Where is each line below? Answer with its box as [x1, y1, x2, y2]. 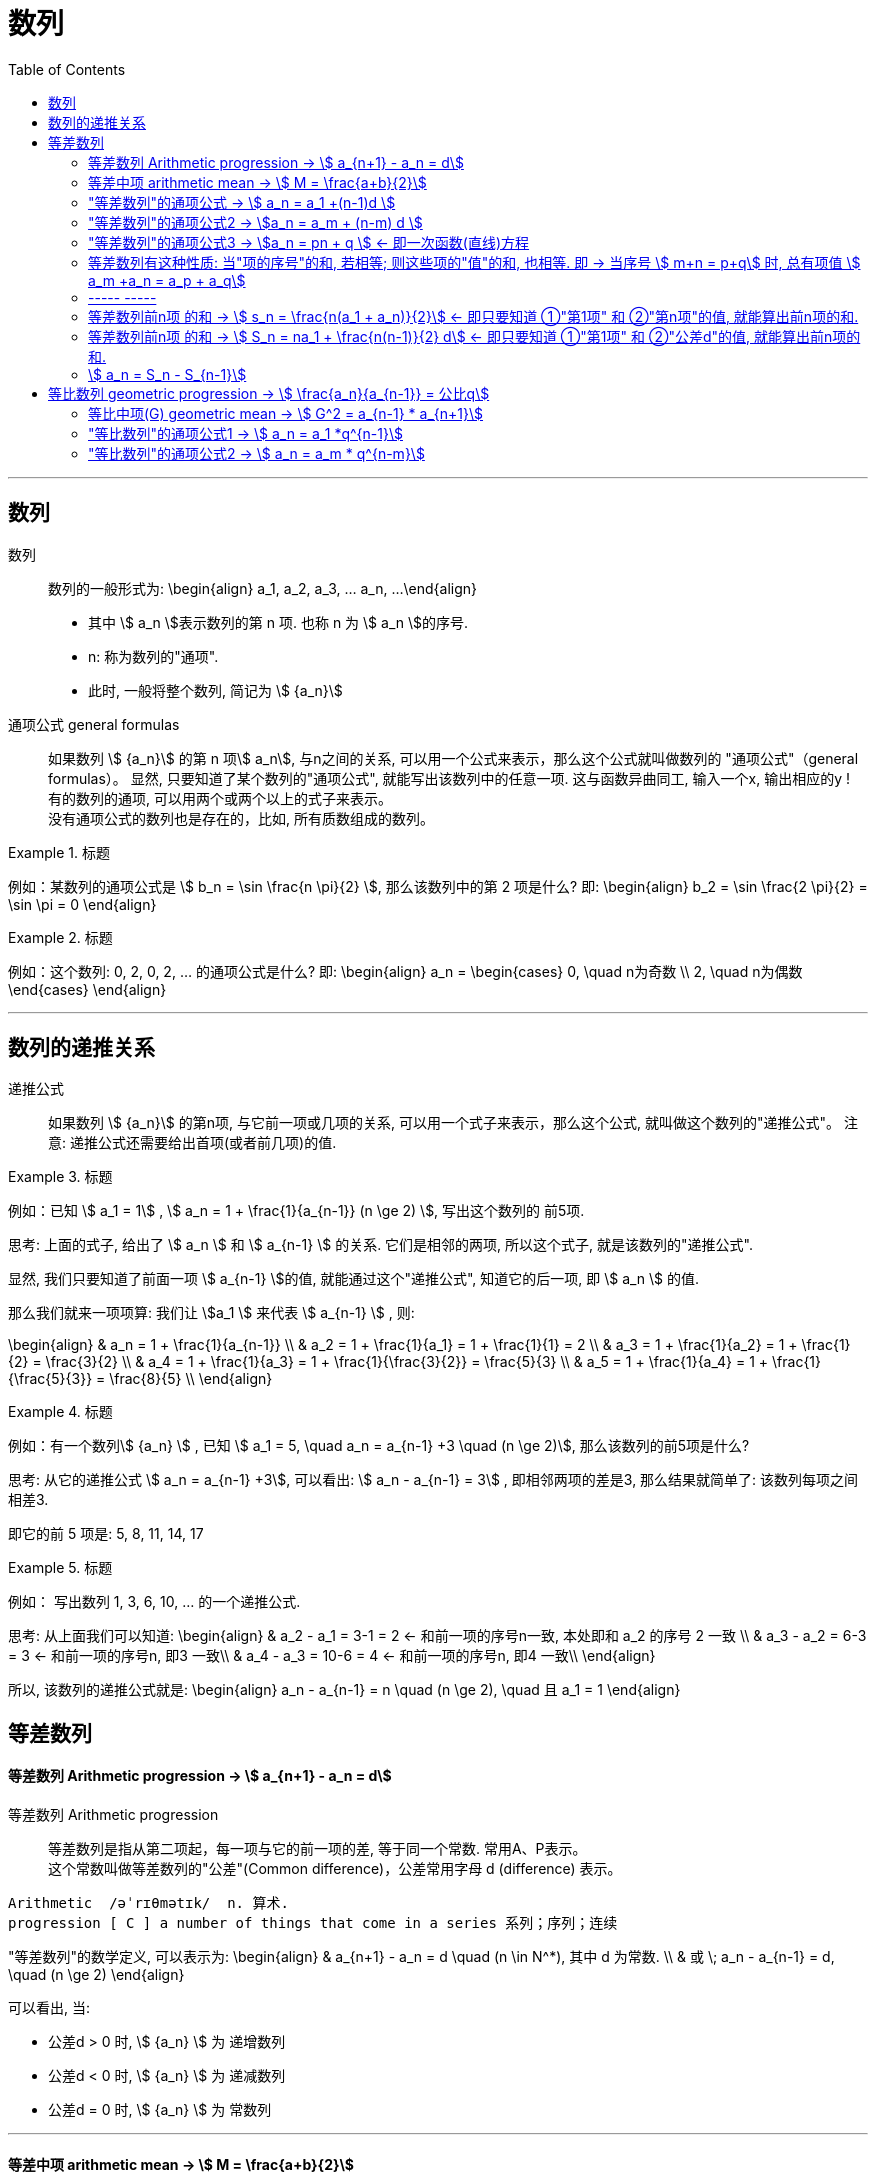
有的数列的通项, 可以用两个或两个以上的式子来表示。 [48, 789, 392, 807]
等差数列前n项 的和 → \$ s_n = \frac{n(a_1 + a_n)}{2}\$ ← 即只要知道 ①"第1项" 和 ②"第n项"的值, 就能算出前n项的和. [88, 307, 859, 325]
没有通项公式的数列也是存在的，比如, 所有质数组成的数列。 [48, 809, 434, 827]
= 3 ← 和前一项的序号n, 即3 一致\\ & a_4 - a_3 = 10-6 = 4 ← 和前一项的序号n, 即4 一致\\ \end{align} [8, 1647, 656, 1665]
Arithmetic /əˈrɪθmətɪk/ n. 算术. [8, 1895, 289, 1912]
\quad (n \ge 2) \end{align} [8, 1966, 185, 1984]
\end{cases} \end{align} [8, 980, 167, 998]
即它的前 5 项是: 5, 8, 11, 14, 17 [8, 1525, 204, 1543]
